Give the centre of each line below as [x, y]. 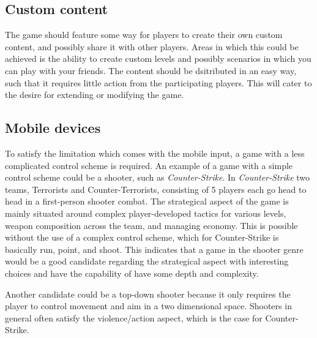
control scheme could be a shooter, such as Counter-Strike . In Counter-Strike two [158, 177]
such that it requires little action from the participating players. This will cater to [158, 82]
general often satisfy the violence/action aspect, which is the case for [134, 317]
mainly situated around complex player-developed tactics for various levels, [146, 213]
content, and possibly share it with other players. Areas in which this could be [152, 46]
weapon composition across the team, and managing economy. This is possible [151, 225]
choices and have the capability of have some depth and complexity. [132, 273]
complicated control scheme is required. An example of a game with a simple [149, 165]
